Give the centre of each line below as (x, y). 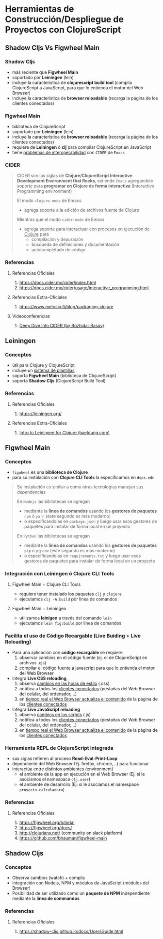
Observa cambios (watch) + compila (48, 878)
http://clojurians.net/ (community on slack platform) (71, 833)
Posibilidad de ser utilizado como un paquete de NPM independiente (81, 893)
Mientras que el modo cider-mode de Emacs (61, 220)
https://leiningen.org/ (41, 414)
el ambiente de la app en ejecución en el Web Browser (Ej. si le (82, 774)
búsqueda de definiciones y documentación (75, 244)
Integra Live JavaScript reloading (46, 709)
